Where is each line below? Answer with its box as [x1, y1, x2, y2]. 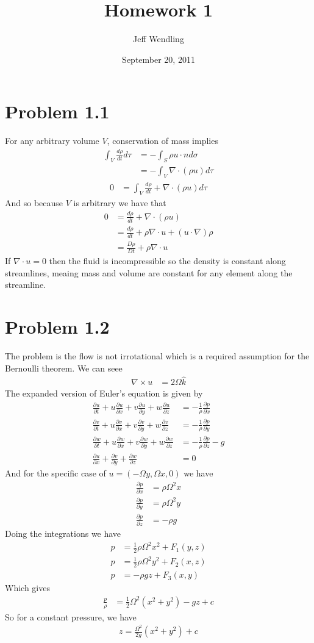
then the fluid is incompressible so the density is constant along [49, 254, 286, 267]
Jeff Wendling [133, 32, 184, 45]
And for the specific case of [5, 467, 106, 480]
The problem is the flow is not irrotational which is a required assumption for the [5, 349, 310, 362]
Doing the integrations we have [5, 526, 121, 539]
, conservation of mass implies [107, 134, 218, 147]
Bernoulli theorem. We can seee [5, 361, 123, 374]
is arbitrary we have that [73, 196, 166, 209]
